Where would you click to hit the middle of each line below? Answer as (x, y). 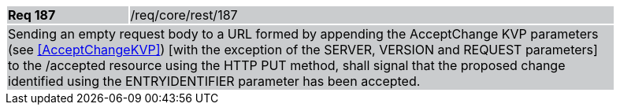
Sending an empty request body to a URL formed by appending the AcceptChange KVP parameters (303, 34)
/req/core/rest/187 (184, 15)
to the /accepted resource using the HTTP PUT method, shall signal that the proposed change (287, 65)
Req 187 (32, 15)
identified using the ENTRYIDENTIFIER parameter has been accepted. (214, 81)
